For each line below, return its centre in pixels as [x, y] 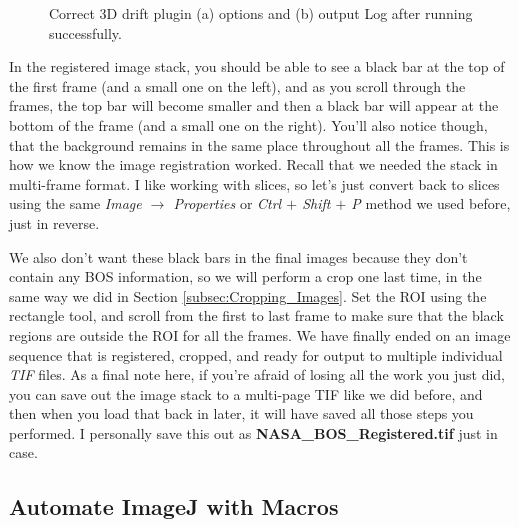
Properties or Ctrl [227, 203]
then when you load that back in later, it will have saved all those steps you [241, 413]
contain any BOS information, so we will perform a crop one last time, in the [245, 276]
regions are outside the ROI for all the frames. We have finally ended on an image [260, 334]
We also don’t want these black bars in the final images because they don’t [238, 256]
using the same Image [75, 203]
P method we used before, [431, 203]
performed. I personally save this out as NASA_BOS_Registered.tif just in [253, 432]
